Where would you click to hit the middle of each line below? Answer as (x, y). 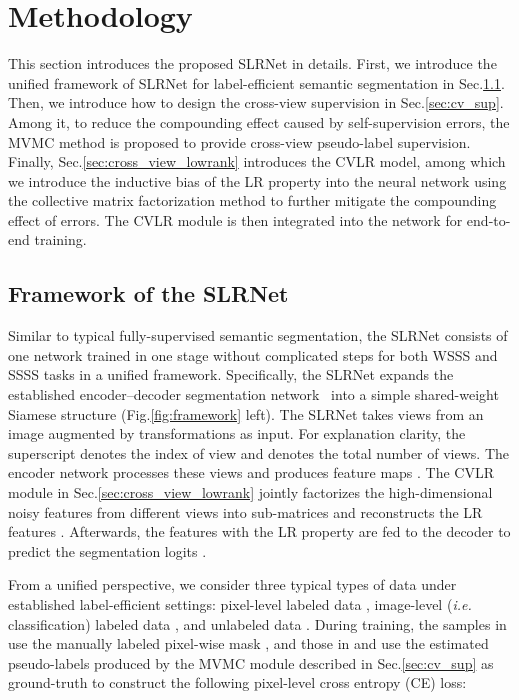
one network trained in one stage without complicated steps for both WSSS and (253, 354)
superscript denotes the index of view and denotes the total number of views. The (258, 452)
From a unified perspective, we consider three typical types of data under (232, 584)
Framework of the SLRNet (148, 293)
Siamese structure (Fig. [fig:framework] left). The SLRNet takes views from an (246, 413)
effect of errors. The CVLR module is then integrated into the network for (235, 219)
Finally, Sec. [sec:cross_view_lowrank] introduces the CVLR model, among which (257, 161)
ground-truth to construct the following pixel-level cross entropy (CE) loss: (237, 682)
